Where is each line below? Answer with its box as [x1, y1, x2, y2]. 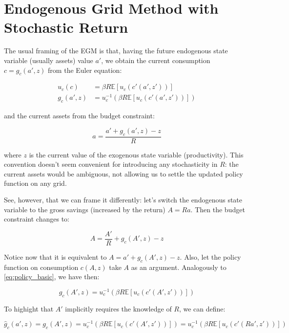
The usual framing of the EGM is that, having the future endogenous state [4, 45, 228, 56]
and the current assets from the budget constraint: [4, 111, 155, 121]
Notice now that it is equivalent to [4, 251, 107, 262]
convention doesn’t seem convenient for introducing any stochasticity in [4, 159, 218, 169]
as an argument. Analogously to [131, 262, 227, 272]
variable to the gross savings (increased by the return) [4, 204, 165, 214]
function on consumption [4, 262, 79, 272]
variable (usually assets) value [4, 55, 93, 65]
